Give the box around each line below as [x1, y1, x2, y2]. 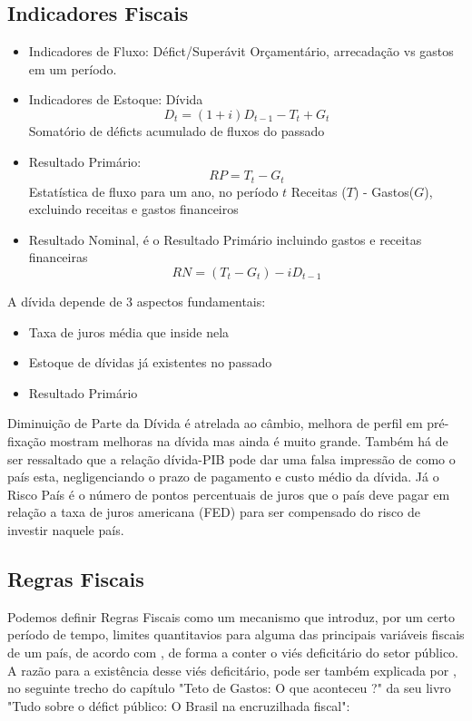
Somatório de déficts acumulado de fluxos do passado [28, 121, 325, 140]
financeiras [28, 248, 88, 267]
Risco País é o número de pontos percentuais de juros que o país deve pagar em [7, 484, 450, 503]
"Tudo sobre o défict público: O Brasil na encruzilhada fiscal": [7, 696, 350, 715]
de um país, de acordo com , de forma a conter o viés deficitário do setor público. [7, 642, 459, 661]
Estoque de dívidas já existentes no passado [28, 353, 272, 372]
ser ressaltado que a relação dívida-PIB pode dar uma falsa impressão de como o [7, 449, 456, 468]
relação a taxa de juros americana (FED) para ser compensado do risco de [7, 502, 420, 521]
